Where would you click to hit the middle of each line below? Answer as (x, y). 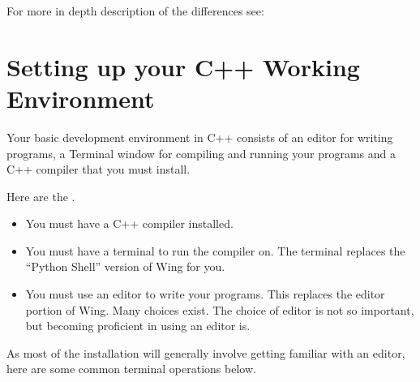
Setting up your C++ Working (183, 66)
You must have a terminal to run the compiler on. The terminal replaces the (215, 250)
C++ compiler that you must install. (99, 169)
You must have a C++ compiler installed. (129, 223)
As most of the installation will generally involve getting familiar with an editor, (206, 352)
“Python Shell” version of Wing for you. (125, 266)
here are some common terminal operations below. (131, 369)
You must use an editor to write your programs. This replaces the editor (205, 294)
